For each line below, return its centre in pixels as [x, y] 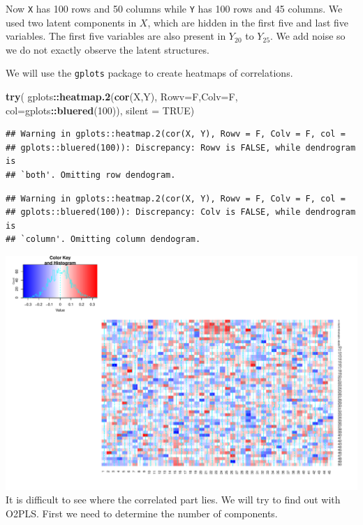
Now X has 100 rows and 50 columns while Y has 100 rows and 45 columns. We [174, 8]
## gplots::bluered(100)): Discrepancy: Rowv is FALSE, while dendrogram [181, 147]
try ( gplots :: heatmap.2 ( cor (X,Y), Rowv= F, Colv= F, [122, 97]
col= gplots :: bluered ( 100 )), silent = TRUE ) [100, 110]
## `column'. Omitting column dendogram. [103, 239]
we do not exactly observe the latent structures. [108, 49]
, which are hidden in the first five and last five [248, 22]
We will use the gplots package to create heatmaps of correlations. [149, 73]
